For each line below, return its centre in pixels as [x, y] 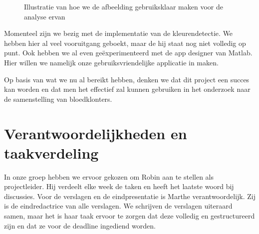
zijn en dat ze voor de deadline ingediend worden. [80, 225]
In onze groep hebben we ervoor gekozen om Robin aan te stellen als [109, 176]
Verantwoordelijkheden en [96, 133]
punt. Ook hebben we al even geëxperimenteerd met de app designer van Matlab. [128, 53]
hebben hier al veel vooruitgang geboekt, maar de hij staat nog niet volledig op [125, 43]
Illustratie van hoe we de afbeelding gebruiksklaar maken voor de [124, 6]
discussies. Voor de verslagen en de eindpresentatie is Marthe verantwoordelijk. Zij [130, 196]
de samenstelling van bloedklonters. [58, 99]
